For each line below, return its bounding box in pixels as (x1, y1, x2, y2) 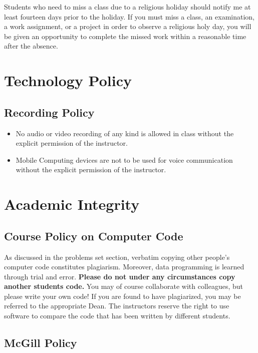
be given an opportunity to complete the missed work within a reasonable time (4, 31, 246, 41)
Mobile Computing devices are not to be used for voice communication (16, 154, 233, 165)
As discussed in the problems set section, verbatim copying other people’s (4, 251, 230, 262)
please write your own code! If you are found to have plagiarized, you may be (4, 290, 241, 301)
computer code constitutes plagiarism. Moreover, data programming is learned (4, 261, 244, 272)
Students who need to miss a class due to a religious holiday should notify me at (4, 2, 251, 12)
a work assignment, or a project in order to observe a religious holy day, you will (4, 21, 251, 32)
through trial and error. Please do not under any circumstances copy (4, 271, 235, 281)
